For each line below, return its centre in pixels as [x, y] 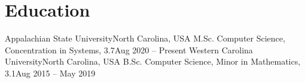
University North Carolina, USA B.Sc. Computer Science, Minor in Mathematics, [153, 61]
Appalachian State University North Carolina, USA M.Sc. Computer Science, [145, 38]
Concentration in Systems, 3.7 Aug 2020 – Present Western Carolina [129, 50]
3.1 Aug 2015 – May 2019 [50, 73]
